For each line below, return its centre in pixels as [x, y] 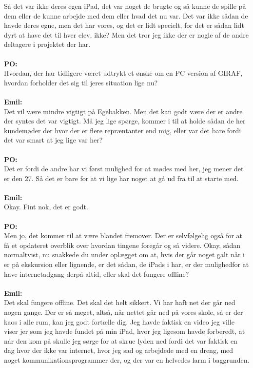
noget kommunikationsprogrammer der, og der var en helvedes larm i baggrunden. [127, 359]
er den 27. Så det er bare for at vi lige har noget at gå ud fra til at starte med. [121, 178]
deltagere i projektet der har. [47, 44]
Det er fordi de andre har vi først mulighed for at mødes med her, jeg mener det [124, 169]
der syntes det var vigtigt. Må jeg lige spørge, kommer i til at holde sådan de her [125, 121]
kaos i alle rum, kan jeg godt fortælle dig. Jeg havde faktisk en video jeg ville [119, 321]
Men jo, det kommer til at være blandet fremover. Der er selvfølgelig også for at [123, 235]
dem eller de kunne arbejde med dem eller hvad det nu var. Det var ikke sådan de [126, 15]
